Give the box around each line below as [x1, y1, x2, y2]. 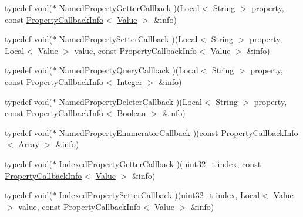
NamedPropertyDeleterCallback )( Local [59, 95, 202, 107]
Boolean [117, 107, 146, 119]
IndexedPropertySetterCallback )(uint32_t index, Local [59, 189, 260, 201]
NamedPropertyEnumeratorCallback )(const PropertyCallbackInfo [59, 126, 298, 138]
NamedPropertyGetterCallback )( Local [59, 2, 200, 13]
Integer [117, 75, 143, 87]
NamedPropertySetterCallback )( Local [59, 33, 198, 45]
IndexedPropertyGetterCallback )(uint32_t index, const [59, 157, 261, 169]
